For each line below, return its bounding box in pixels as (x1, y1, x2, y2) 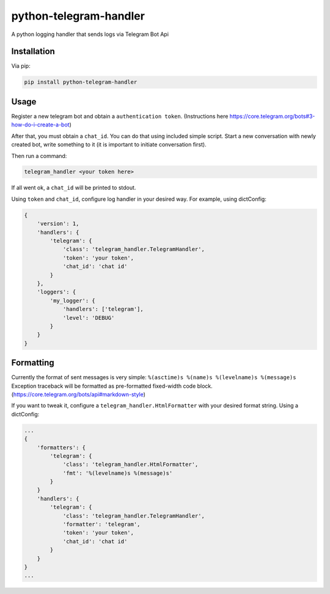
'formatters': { (37, 444, 86, 451)
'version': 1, (37, 220, 79, 227)
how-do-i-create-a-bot (11, 121, 70, 128)
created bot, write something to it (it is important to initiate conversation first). (11, 141, 207, 148)
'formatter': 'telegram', (62, 521, 141, 528)
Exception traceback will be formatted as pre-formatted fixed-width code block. (11, 382, 213, 389)
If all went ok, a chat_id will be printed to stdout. (11, 184, 136, 192)
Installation (11, 46, 55, 57)
